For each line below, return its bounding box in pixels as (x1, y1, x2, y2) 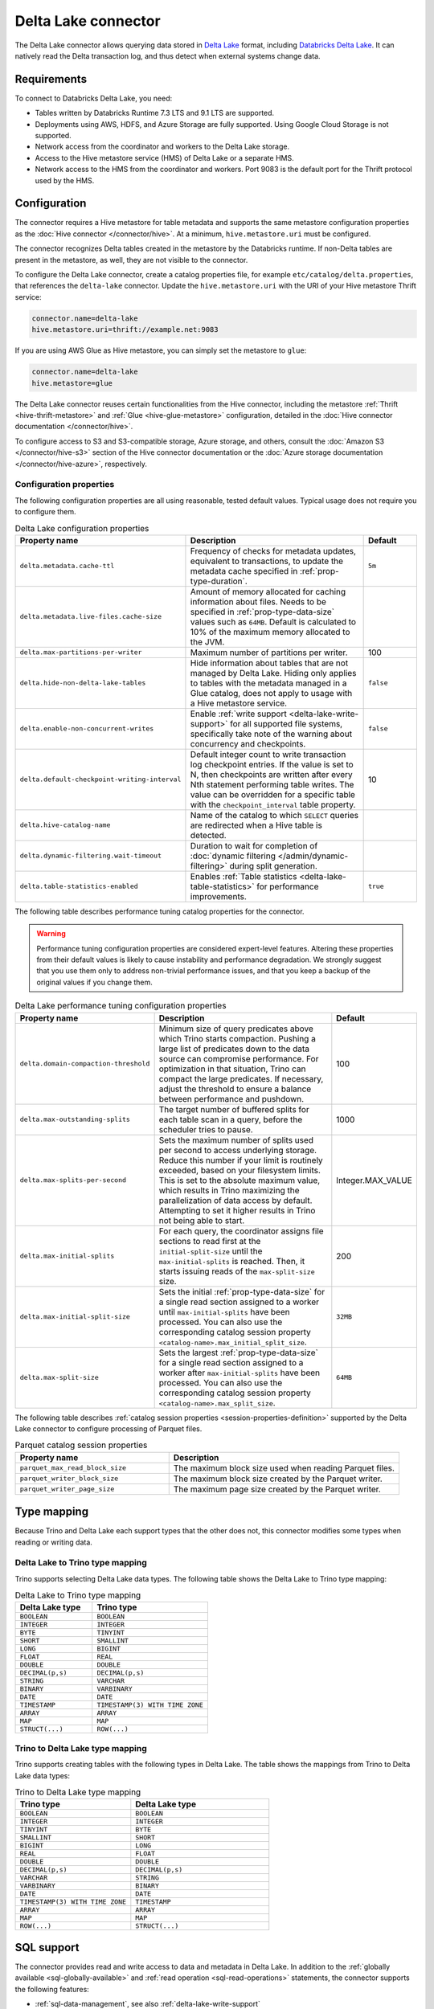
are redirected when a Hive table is (190, 820, 323, 831)
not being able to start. (158, 1214, 245, 1225)
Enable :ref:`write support (190, 708, 287, 719)
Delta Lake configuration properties (14, 522, 149, 534)
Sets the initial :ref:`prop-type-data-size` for (158, 1286, 325, 1297)
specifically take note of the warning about (190, 728, 353, 739)
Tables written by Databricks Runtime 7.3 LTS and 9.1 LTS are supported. (35, 108, 275, 118)
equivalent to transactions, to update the (190, 555, 344, 567)
